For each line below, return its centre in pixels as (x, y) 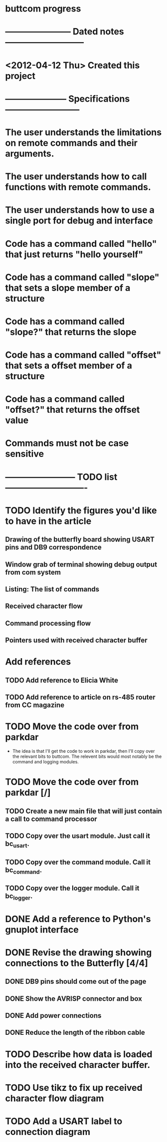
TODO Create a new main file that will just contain (83, 811)
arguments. (30, 154)
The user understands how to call (76, 177)
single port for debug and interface (79, 221)
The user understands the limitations (83, 132)
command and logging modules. (45, 762)
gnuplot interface (42, 929)
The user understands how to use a (80, 210)
